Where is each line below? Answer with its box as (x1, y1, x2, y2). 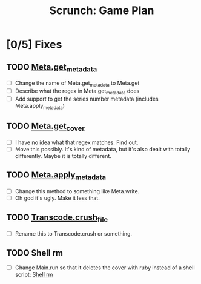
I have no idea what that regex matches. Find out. (15, 139, 139, 146)
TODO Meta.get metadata (6, 62, 97, 73)
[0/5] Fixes (6, 38, 62, 51)
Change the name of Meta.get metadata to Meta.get (15, 79, 140, 88)
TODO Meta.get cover (6, 121, 85, 133)
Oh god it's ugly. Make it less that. (15, 194, 100, 202)
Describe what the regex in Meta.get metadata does (15, 87, 140, 96)
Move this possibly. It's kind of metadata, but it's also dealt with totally (15, 145, 191, 153)
